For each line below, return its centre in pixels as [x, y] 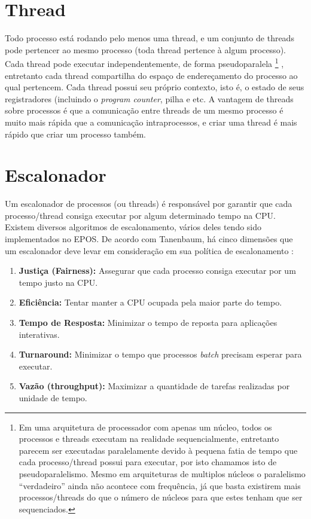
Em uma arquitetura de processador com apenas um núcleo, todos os [145, 427]
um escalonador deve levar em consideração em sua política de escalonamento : [149, 250]
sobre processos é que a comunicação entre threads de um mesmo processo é [144, 110]
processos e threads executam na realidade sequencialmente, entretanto [149, 439]
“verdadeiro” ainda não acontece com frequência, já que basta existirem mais [160, 485]
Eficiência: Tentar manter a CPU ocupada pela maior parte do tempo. [150, 302]
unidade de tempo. [53, 397]
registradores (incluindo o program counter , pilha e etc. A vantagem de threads [149, 98]
